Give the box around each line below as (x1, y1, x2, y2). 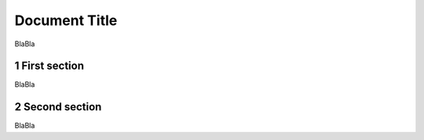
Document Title (14, 12, 118, 29)
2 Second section (14, 100, 102, 113)
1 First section (14, 59, 84, 73)
